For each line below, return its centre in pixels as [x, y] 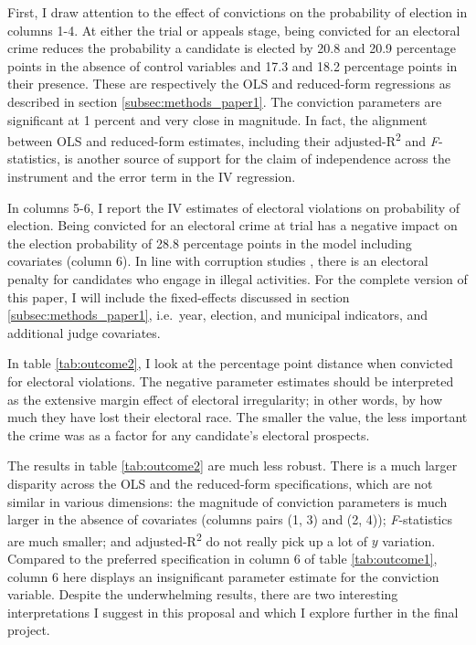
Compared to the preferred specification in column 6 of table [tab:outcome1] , [222, 558]
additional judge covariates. [84, 332]
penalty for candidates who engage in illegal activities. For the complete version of [238, 278]
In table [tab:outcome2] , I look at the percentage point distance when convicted [230, 363]
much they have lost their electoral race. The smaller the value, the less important [238, 417]
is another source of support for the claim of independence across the [257, 159]
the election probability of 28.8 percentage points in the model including [210, 243]
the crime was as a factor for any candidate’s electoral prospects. [189, 434]
